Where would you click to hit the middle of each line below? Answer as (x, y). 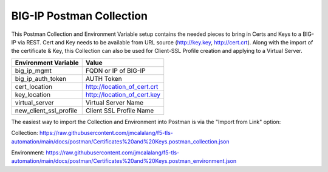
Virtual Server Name (114, 102)
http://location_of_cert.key (123, 94)
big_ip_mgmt (33, 71)
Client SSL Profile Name (120, 111)
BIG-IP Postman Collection (80, 16)
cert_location (34, 86)
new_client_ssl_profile (46, 111)
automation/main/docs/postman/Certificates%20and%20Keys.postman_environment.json (124, 161)
